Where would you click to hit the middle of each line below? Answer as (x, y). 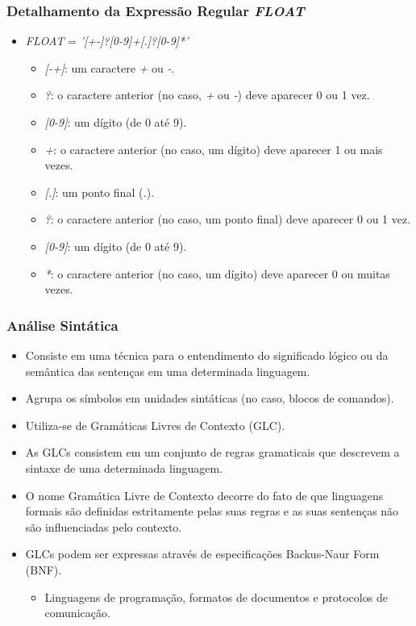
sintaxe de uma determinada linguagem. (124, 467)
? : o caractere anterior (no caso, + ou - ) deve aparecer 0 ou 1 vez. (207, 95)
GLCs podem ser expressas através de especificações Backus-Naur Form (202, 554)
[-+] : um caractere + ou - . (110, 67)
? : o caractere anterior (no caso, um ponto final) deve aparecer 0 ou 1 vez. (228, 219)
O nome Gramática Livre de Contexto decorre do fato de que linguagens (204, 495)
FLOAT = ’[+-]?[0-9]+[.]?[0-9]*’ (107, 41)
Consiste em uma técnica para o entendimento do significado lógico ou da (207, 355)
